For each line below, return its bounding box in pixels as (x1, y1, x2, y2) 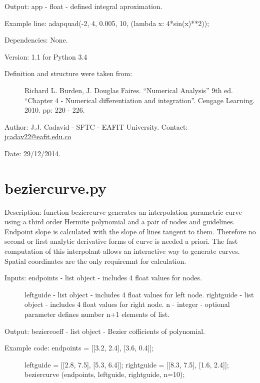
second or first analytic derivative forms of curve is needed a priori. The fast (4, 236, 238, 246)
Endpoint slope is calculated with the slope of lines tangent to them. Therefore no (4, 226, 256, 236)
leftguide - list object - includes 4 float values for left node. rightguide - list (24, 289, 254, 299)
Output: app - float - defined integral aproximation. (4, 1, 162, 11)
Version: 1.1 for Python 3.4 (4, 51, 87, 62)
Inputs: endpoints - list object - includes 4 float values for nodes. (4, 272, 202, 283)
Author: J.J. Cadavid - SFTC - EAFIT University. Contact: (4, 121, 188, 132)
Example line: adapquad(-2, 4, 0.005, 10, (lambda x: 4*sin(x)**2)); (4, 18, 209, 28)
